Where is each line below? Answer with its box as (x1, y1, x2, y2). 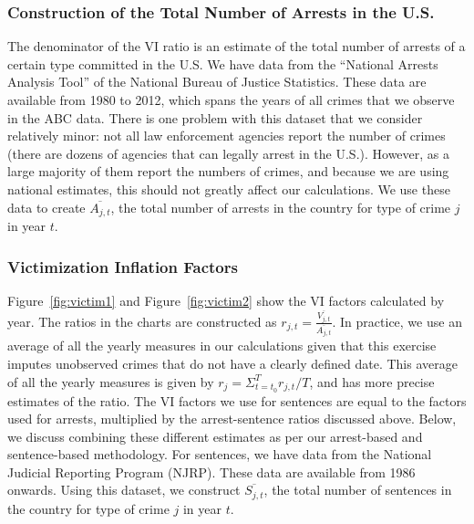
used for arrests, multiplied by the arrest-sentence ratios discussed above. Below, (7, 409, 457, 428)
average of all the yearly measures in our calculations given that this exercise (7, 336, 437, 355)
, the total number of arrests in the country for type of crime (110, 197, 451, 216)
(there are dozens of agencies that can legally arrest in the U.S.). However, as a (7, 143, 450, 162)
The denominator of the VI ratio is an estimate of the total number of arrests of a (7, 37, 466, 56)
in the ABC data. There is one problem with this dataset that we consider (7, 108, 423, 127)
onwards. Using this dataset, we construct (7, 480, 241, 499)
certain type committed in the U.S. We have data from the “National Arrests (7, 54, 438, 73)
